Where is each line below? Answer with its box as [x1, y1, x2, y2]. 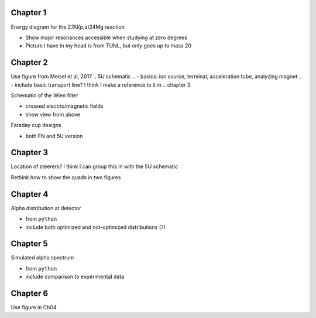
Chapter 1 [11, 8, 47, 18]
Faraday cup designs [11, 122, 61, 129]
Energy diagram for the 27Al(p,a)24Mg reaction [11, 23, 125, 30]
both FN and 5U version [25, 132, 83, 139]
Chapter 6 [11, 289, 49, 299]
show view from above [25, 111, 80, 118]
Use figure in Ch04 [11, 304, 57, 311]
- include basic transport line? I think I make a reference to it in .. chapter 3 [11, 81, 191, 88]
